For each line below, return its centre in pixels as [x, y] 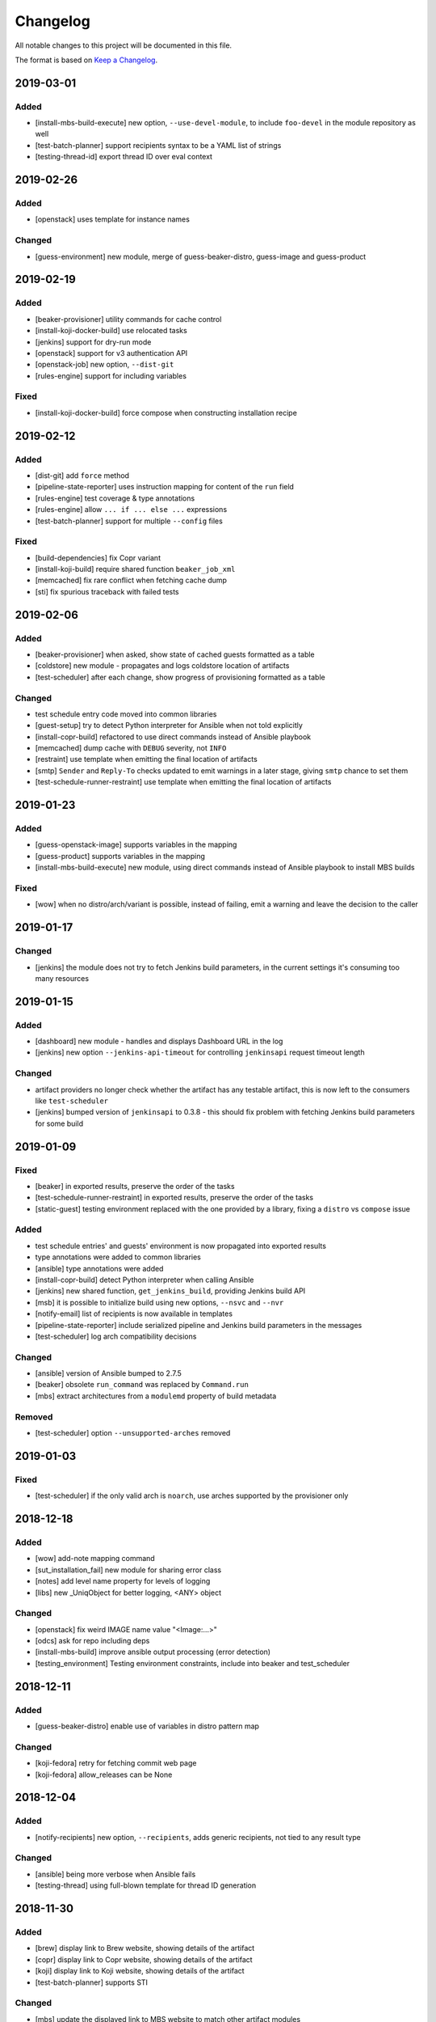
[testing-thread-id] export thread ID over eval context [124, 157]
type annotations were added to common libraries [118, 1257]
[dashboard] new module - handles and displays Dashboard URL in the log [159, 1041]
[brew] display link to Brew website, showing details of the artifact [145, 1948]
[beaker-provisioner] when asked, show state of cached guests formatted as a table [175, 654]
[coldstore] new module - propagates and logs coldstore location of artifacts [162, 666]
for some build [59, 1123]
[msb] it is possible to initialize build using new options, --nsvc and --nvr [159, 1302]
